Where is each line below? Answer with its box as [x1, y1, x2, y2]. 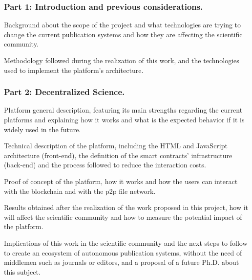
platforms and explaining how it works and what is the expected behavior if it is [4, 115, 245, 124]
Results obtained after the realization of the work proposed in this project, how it [4, 202, 249, 212]
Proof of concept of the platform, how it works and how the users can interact [4, 176, 238, 186]
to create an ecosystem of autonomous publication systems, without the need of [4, 247, 242, 257]
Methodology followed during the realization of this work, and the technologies [4, 55, 239, 65]
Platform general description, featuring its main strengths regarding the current [4, 105, 243, 115]
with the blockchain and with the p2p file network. [4, 186, 156, 196]
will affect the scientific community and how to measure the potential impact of [4, 211, 242, 222]
